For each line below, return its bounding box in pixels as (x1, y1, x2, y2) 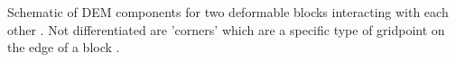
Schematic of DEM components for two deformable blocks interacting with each (7, 3, 449, 21)
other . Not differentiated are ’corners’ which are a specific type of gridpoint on (7, 20, 445, 39)
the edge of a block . (7, 38, 120, 57)
